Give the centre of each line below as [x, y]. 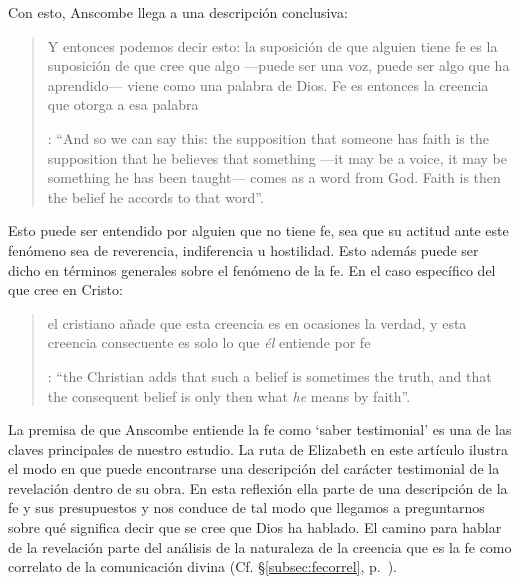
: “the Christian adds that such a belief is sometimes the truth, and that [269, 375]
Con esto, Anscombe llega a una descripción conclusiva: [178, 12]
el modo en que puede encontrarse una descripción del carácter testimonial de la [254, 468]
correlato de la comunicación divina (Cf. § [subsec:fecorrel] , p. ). [203, 566]
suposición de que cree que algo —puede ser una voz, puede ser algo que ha [278, 65]
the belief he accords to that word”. [155, 196]
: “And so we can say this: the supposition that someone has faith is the [268, 137]
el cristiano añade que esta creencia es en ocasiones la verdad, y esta [257, 322]
